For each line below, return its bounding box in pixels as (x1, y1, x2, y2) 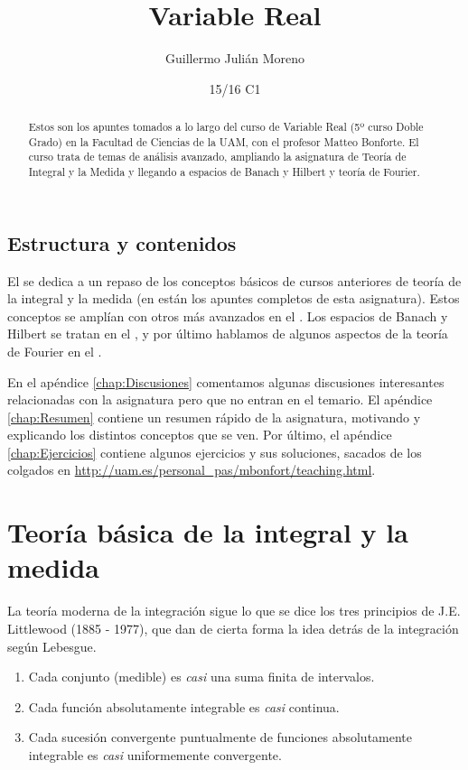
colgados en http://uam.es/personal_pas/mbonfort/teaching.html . (7, 460, 376, 479)
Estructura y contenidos (7, 228, 237, 256)
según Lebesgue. (7, 636, 97, 655)
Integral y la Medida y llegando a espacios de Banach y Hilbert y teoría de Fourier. (28, 164, 420, 180)
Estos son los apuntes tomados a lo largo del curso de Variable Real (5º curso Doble (28, 119, 424, 135)
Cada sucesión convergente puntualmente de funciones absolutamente (28, 728, 413, 747)
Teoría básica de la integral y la (7, 514, 408, 551)
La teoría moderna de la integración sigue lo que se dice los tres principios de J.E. (7, 601, 461, 620)
